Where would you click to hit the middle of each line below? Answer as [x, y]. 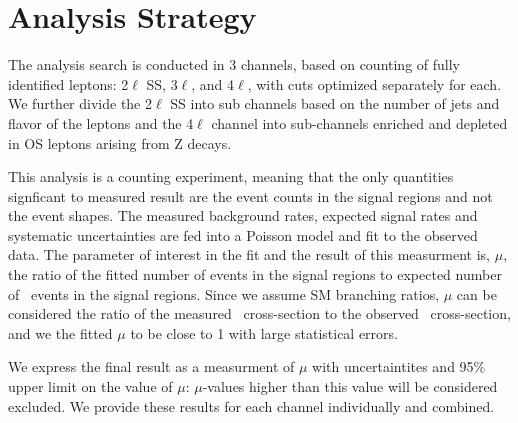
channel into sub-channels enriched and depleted [359, 122]
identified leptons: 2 [68, 83]
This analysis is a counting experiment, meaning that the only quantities [231, 176]
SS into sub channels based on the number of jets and [335, 103]
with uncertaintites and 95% [399, 366]
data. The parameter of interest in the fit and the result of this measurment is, [249, 254]
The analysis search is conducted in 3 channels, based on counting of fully [234, 64]
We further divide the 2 [80, 103]
